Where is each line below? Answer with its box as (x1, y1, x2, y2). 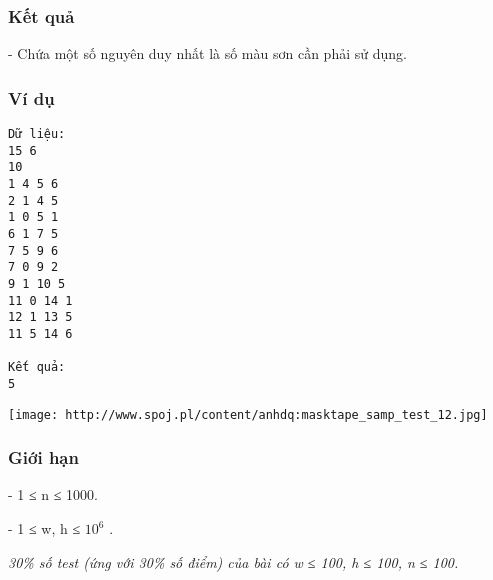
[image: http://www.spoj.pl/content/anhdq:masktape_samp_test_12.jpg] (8, 407, 488, 422)
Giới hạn (8, 445, 79, 470)
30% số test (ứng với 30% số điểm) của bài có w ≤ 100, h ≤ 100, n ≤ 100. (8, 551, 459, 572)
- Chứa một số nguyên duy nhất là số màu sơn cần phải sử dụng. (8, 43, 407, 64)
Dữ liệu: (8, 127, 66, 142)
